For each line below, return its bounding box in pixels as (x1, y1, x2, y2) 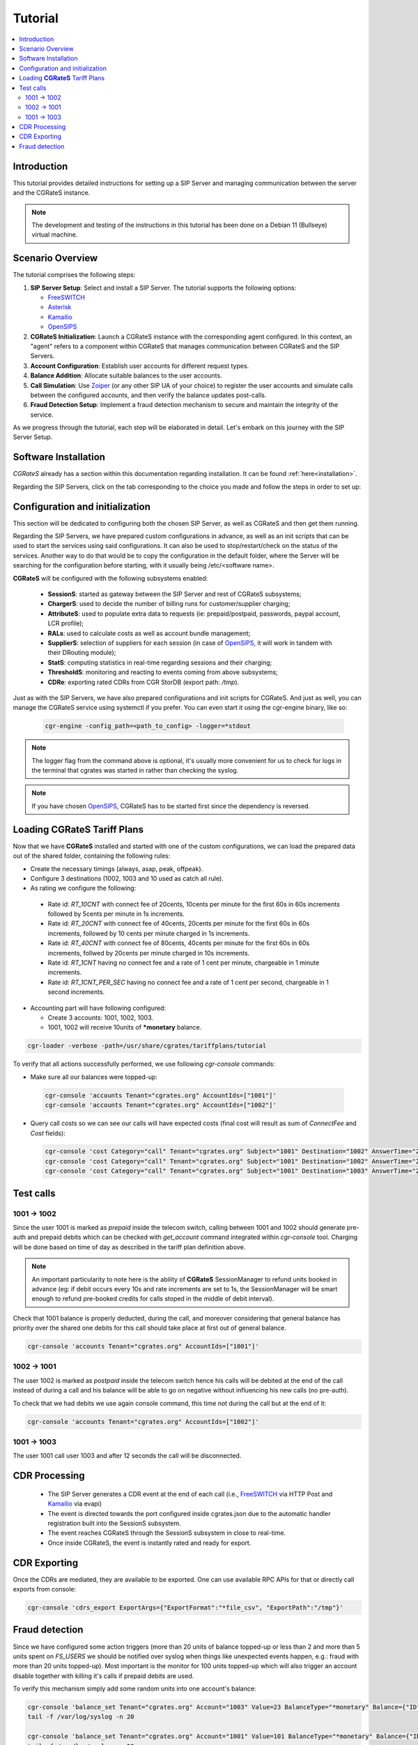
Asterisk (47, 303, 72, 311)
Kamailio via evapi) (47, 1499, 102, 1508)
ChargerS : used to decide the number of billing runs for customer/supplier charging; (47, 600, 291, 608)
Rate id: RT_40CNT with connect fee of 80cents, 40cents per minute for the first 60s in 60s (47, 939, 310, 947)
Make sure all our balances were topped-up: (30, 1072, 158, 1081)
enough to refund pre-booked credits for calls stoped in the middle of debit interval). (31, 1295, 274, 1303)
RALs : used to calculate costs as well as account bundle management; (47, 629, 251, 637)
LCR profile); (47, 619, 84, 628)
